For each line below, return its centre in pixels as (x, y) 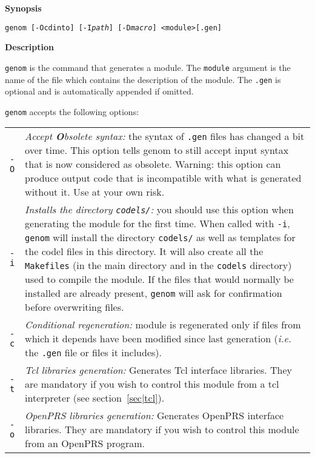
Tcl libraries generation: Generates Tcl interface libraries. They (159, 370)
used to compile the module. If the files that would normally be (159, 279)
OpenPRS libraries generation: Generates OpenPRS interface (154, 416)
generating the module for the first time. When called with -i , (157, 224)
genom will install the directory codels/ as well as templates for (160, 237)
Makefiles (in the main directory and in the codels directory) (158, 265)
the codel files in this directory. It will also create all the (144, 251)
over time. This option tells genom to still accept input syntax (157, 150)
